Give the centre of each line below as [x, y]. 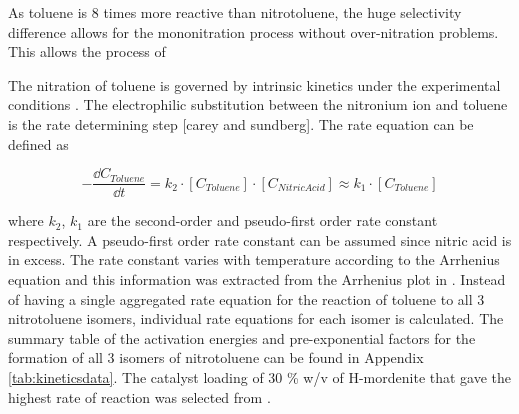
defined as [38, 143]
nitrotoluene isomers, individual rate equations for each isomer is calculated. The [256, 318]
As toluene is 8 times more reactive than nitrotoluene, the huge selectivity [235, 12]
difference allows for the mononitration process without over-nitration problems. [253, 31]
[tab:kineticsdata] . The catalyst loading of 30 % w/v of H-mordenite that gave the [260, 376]
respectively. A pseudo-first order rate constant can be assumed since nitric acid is [260, 239]
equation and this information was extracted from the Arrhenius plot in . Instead [257, 279]
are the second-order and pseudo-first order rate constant [262, 220]
